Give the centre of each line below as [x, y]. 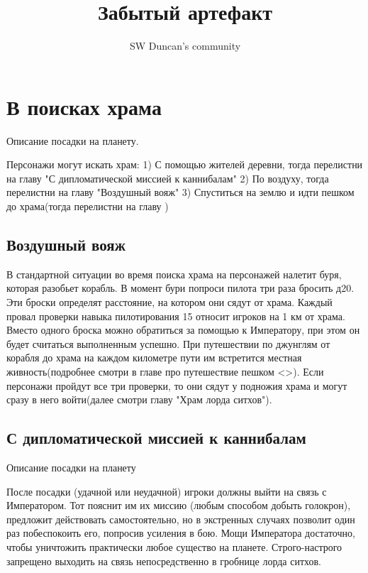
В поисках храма [84, 106]
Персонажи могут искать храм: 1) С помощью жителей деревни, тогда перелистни [185, 164]
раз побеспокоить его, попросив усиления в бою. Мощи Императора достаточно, [181, 533]
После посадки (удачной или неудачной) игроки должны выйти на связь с [167, 491]
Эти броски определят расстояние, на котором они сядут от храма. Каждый [169, 302]
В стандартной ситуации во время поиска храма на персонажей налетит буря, [174, 274]
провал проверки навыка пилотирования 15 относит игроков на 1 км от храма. [176, 316]
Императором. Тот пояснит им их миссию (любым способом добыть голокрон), [179, 505]
